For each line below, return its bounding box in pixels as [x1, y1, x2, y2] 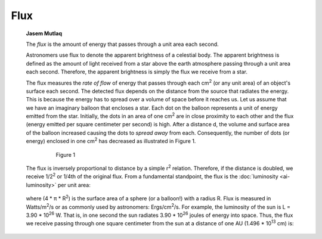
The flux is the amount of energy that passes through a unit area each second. [26, 41, 219, 48]
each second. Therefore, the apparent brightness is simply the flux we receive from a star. [26, 69, 247, 76]
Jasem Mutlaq [26, 30, 63, 37]
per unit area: [57, 181, 91, 188]
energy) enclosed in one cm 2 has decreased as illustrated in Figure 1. [26, 136, 196, 145]
